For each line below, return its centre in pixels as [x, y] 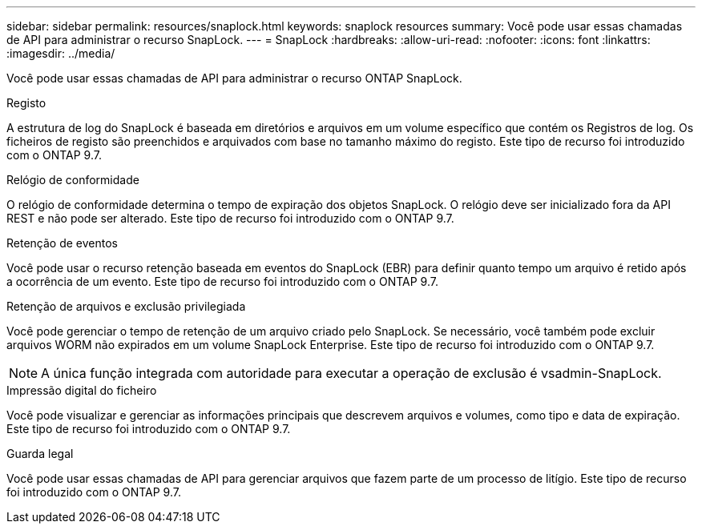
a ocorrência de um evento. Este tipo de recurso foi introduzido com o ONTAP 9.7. [222, 281]
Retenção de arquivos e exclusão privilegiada [126, 306]
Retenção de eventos [62, 243]
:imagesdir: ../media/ [61, 53]
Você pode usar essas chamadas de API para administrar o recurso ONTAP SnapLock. [234, 78]
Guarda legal [40, 454]
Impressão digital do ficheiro [82, 390]
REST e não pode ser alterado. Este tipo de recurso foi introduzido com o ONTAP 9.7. [230, 218]
